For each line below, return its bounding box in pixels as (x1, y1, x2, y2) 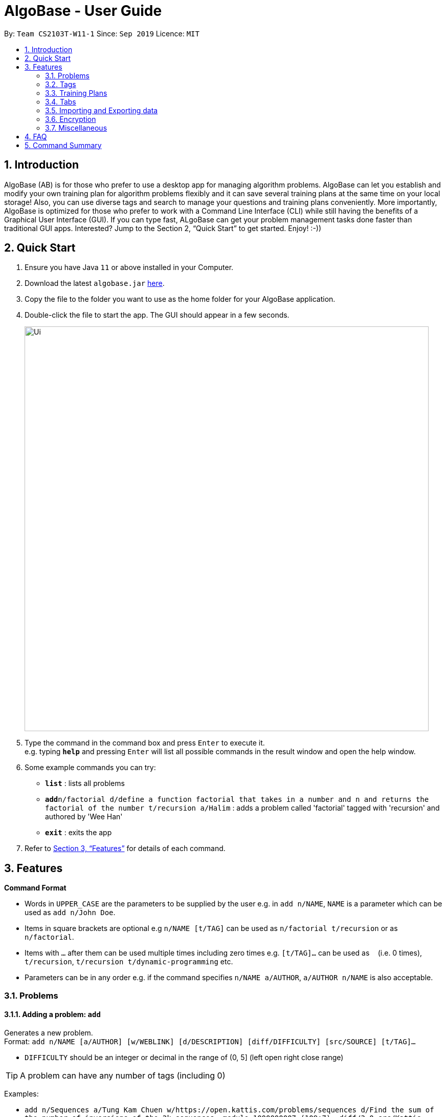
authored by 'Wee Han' (45, 812, 123, 821)
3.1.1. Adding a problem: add (4, 1010, 101, 1019)
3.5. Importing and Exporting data (45, 106, 158, 115)
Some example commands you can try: (25, 763, 156, 772)
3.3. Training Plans (45, 88, 107, 97)
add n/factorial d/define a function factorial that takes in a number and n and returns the (45, 795, 429, 804)
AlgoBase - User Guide (4, 2, 162, 19)
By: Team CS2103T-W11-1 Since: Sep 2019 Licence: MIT (4, 29, 199, 38)
